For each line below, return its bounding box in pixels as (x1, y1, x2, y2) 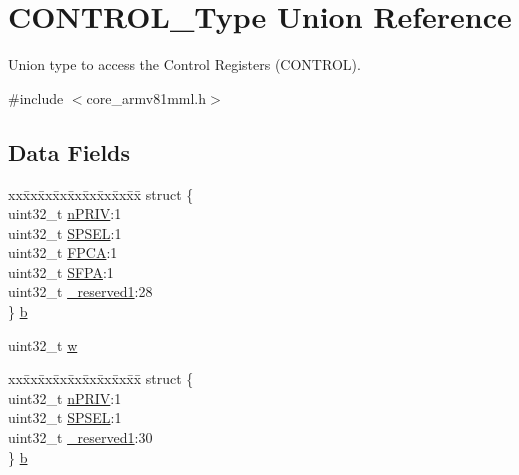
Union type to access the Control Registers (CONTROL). (8, 54, 361, 75)
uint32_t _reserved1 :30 (8, 427, 153, 448)
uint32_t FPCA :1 (8, 242, 118, 263)
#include (8, 87, 64, 108)
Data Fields (8, 136, 131, 167)
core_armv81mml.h (86, 87, 207, 108)
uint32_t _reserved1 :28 (8, 281, 153, 302)
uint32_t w (8, 334, 78, 355)
